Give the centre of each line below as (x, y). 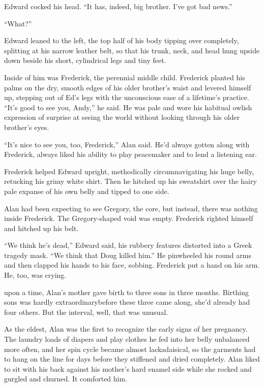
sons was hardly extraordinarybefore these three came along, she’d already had (127, 302)
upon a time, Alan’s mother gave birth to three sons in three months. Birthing (126, 292)
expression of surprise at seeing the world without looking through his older (122, 117)
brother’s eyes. (27, 127)
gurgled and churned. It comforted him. (66, 379)
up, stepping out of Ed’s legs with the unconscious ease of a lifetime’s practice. (127, 97)
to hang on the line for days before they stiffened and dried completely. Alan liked (132, 359)
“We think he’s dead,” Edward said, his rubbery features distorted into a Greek (128, 245)
